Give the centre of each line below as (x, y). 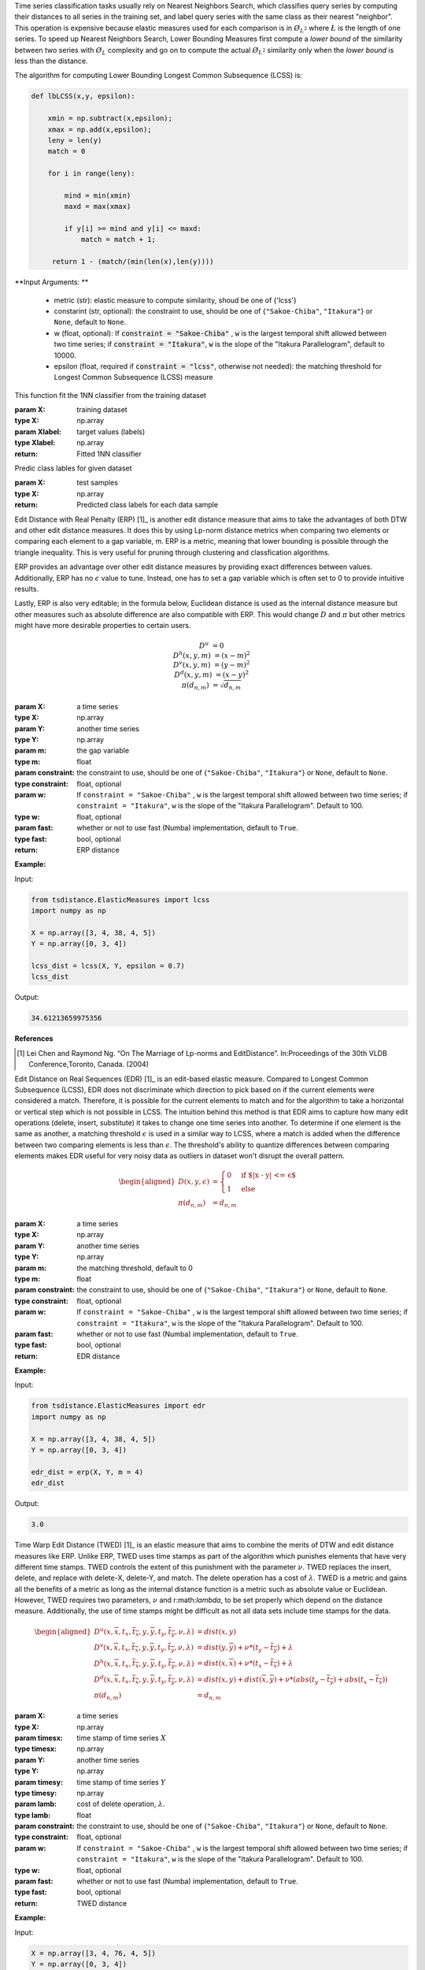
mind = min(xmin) (98, 195)
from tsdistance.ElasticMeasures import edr (118, 1406)
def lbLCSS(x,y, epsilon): (83, 96)
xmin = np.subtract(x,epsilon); (110, 119)
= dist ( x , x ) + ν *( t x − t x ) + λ (245, 1664)
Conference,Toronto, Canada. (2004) (89, 1065)
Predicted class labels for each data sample (148, 505)
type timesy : (36, 1793)
